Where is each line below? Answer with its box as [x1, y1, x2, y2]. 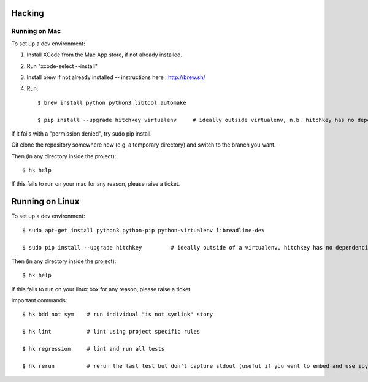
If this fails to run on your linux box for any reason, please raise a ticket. [11, 285, 193, 292]
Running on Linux [11, 196, 80, 207]
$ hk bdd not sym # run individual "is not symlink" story [22, 311, 213, 318]
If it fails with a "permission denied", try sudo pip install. [11, 129, 153, 137]
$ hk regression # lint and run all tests [22, 345, 165, 353]
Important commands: [11, 297, 67, 304]
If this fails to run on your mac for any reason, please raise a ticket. [11, 180, 180, 188]
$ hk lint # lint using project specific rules [22, 328, 201, 335]
